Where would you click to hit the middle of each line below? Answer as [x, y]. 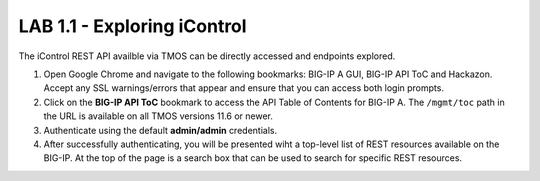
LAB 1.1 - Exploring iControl [132, 26]
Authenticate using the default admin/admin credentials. [160, 130]
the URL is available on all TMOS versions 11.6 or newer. [158, 116]
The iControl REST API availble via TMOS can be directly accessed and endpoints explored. [207, 56]
